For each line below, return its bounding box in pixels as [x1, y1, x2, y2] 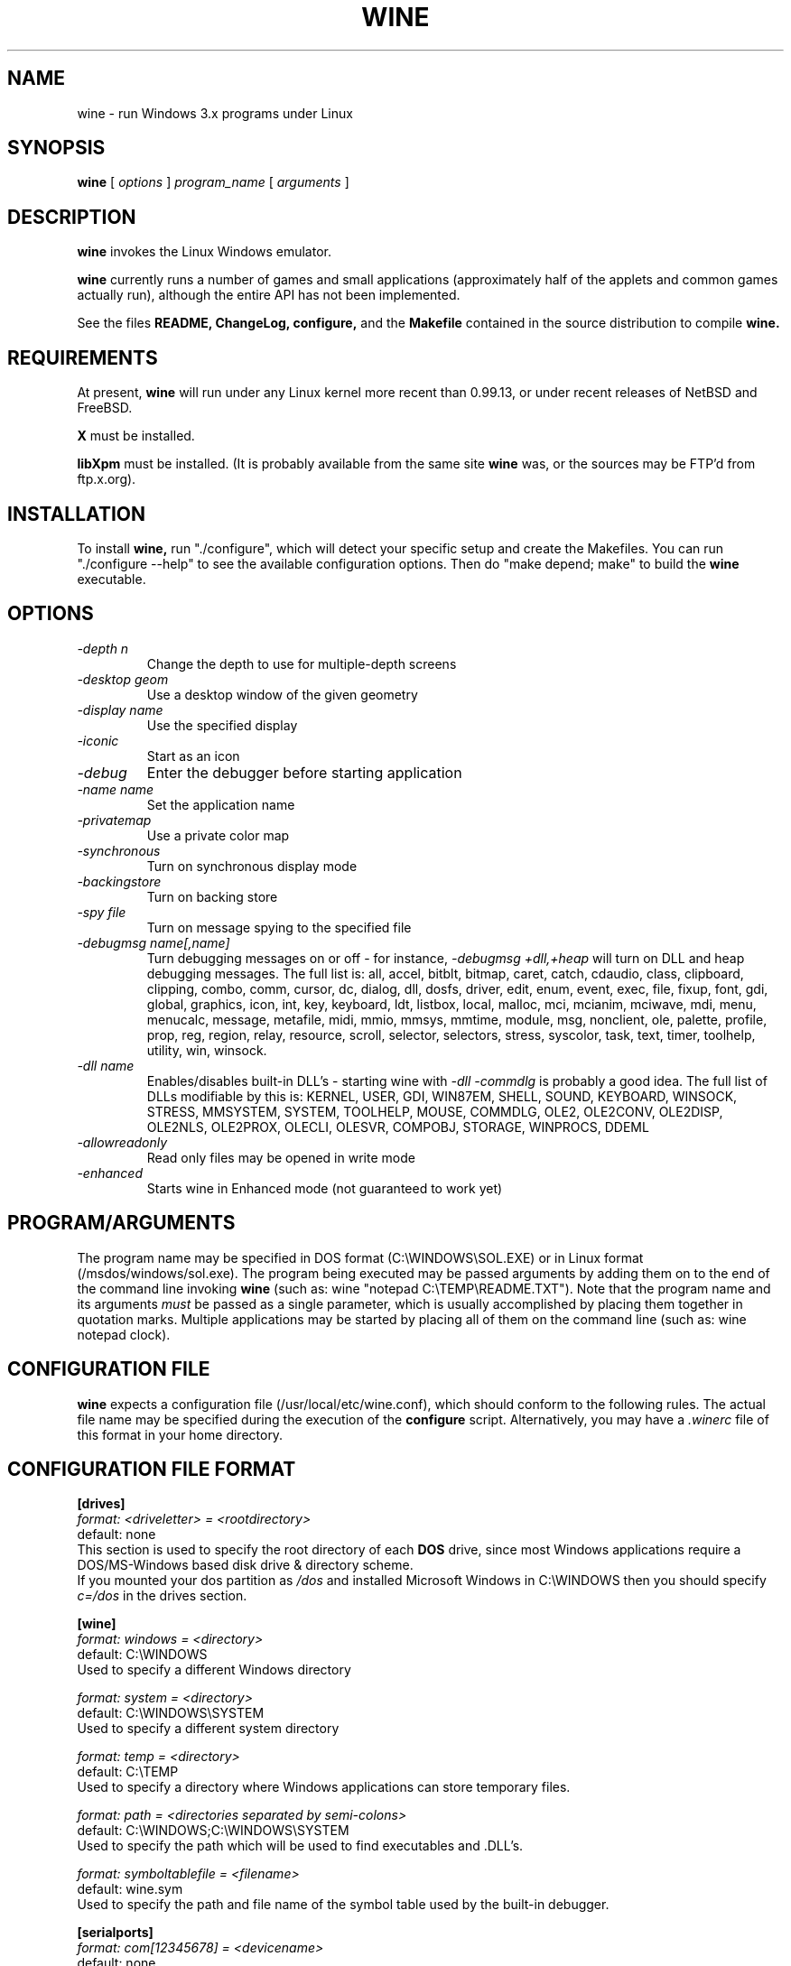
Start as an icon [146, 747, 240, 764]
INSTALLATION [7, 502, 145, 525]
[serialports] [77, 1924, 154, 1941]
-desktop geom [77, 671, 169, 687]
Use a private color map [146, 827, 290, 843]
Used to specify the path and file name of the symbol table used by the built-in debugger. [77, 1896, 610, 1913]
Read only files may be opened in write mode [146, 1149, 415, 1165]
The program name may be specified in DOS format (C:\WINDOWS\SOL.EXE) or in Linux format [77, 1249, 644, 1266]
